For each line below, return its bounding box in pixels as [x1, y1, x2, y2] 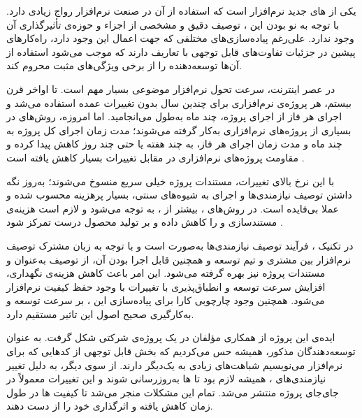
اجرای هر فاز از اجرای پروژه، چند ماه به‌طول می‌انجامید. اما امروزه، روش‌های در [6, 109, 342, 124]
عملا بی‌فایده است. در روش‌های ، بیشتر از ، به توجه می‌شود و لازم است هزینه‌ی [6, 201, 339, 215]
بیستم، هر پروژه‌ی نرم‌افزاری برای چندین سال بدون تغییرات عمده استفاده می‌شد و [6, 95, 352, 110]
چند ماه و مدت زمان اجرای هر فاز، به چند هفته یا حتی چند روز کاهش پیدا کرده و [6, 136, 342, 151]
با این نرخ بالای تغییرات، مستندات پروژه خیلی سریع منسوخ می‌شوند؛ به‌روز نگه [6, 173, 335, 188]
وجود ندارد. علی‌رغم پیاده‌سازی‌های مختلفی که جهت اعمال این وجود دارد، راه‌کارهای [6, 31, 354, 45]
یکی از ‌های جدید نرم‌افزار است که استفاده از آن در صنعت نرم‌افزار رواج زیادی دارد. [6, 3, 356, 17]
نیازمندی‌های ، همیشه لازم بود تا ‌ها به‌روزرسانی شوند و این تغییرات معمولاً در [6, 371, 326, 386]
